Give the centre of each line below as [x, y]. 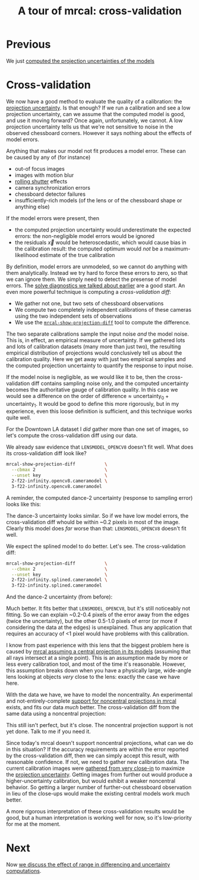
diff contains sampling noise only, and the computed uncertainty [110, 383]
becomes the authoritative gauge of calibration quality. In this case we [92, 389]
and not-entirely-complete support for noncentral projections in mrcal [91, 701]
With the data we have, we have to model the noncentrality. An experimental [99, 695]
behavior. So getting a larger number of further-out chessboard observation [99, 787]
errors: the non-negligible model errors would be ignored [84, 236]
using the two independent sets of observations [73, 316]
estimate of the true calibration [77, 255]
